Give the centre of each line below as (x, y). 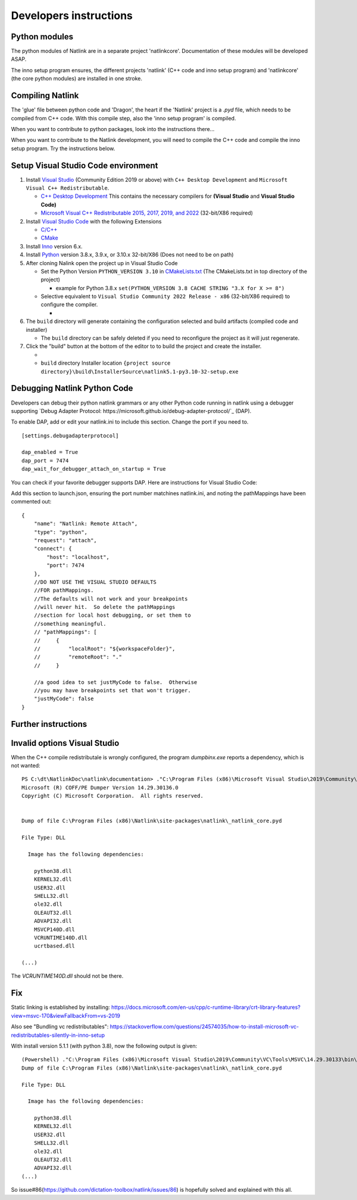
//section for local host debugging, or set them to (112, 615)
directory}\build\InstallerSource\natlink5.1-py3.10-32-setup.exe (140, 371)
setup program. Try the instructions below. (63, 148)
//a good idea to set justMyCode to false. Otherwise (115, 682)
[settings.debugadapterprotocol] (70, 436)
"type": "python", (61, 532)
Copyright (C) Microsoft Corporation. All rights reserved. (112, 796)
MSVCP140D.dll (54, 929)
